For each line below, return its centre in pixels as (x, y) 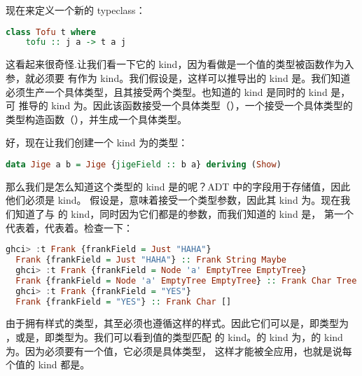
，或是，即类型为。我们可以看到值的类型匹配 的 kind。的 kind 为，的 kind (174, 337)
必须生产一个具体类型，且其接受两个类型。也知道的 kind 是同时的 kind (167, 91)
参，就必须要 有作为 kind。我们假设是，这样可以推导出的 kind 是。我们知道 (178, 77)
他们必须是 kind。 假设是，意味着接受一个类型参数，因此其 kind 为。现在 (173, 200)
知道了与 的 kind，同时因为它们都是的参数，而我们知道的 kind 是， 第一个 (185, 213)
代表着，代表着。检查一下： (69, 227)
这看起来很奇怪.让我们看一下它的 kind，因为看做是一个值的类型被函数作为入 (180, 64)
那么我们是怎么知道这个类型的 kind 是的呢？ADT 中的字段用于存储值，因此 (178, 186)
